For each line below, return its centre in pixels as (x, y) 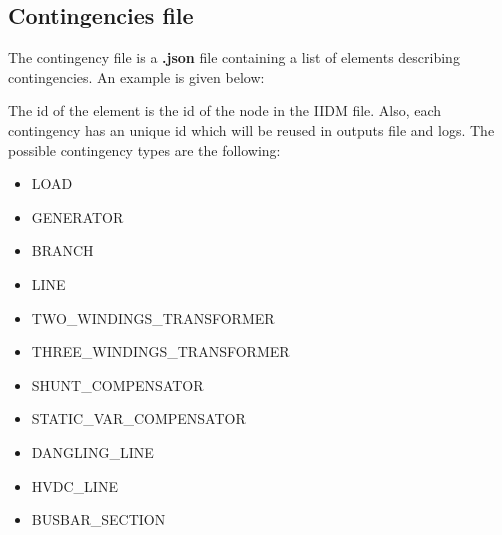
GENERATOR (77, 216)
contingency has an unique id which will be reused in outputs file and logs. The (251, 129)
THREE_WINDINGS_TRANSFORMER (160, 351)
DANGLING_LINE (92, 451)
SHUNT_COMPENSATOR (117, 384)
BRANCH (62, 250)
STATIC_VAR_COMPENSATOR (138, 418)
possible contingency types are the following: (144, 149)
